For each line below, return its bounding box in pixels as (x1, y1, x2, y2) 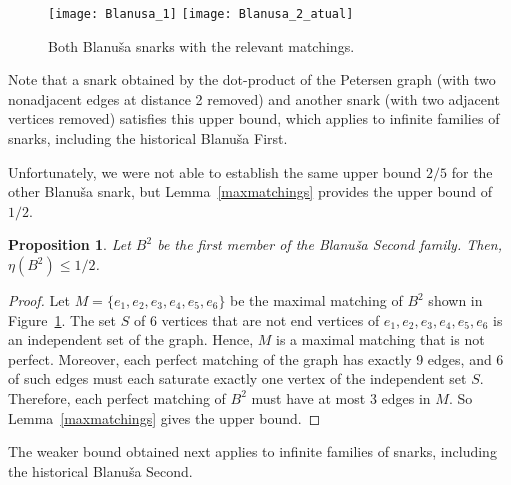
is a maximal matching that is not (276, 329, 485, 350)
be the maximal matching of (230, 290, 403, 310)
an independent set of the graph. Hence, (8, 329, 254, 350)
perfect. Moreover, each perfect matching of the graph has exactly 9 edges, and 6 (8, 348, 504, 369)
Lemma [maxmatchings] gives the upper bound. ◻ (8, 407, 321, 428)
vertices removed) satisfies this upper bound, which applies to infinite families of (8, 108, 500, 129)
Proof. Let (8, 290, 70, 310)
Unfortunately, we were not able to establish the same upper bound (8, 161, 422, 182)
